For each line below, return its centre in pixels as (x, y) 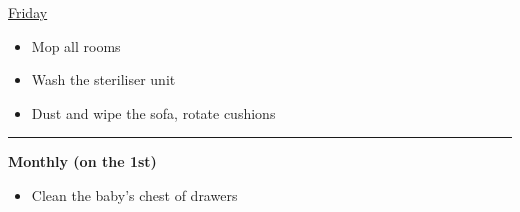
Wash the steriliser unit (103, 79)
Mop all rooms (76, 45)
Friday (28, 12)
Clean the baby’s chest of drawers (134, 194)
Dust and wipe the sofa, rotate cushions (153, 112)
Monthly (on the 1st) (82, 161)
